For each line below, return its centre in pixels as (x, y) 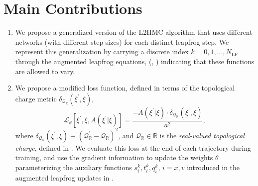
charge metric (36, 98)
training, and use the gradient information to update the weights (114, 157)
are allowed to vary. (45, 71)
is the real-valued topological (202, 135)
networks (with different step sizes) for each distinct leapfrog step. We (122, 42)
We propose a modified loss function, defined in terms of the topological (125, 88)
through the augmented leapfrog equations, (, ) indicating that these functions (135, 61)
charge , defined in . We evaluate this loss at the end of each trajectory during (133, 147)
